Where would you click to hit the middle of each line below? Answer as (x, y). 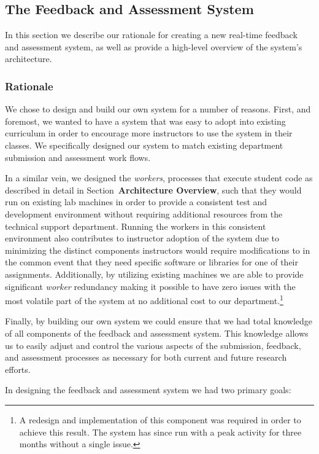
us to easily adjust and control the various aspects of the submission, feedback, (153, 345)
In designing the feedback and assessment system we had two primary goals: (148, 390)
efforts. (18, 369)
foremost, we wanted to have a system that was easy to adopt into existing (145, 121)
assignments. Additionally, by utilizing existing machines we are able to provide (154, 274)
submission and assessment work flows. (78, 157)
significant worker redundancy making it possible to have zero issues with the (150, 286)
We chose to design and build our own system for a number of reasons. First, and (158, 109)
